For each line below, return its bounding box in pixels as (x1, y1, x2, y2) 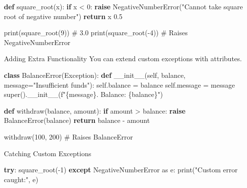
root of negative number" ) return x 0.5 (4, 11, 123, 21)
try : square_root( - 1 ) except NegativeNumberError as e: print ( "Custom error (4, 164, 238, 175)
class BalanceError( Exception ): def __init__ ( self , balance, (4, 70, 186, 80)
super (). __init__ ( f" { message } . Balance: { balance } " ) (4, 89, 163, 99)
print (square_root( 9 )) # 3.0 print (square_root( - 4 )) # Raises (4, 27, 188, 38)
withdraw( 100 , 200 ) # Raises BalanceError (4, 131, 133, 141)
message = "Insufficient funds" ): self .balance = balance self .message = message (4, 79, 235, 90)
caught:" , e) (4, 174, 39, 184)
